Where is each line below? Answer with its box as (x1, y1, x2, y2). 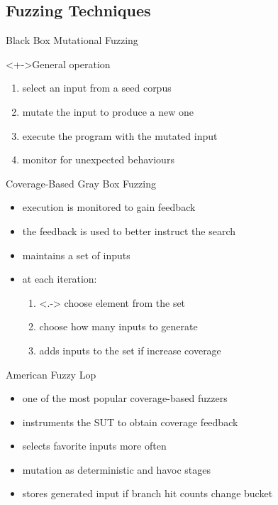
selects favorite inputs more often (22, 438, 167, 453)
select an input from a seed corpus (22, 80, 172, 95)
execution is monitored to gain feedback (22, 200, 196, 215)
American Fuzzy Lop (6, 366, 96, 381)
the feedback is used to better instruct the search (22, 223, 236, 238)
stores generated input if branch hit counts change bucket (22, 486, 273, 501)
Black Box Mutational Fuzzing (6, 33, 138, 48)
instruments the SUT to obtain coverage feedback (22, 414, 238, 429)
